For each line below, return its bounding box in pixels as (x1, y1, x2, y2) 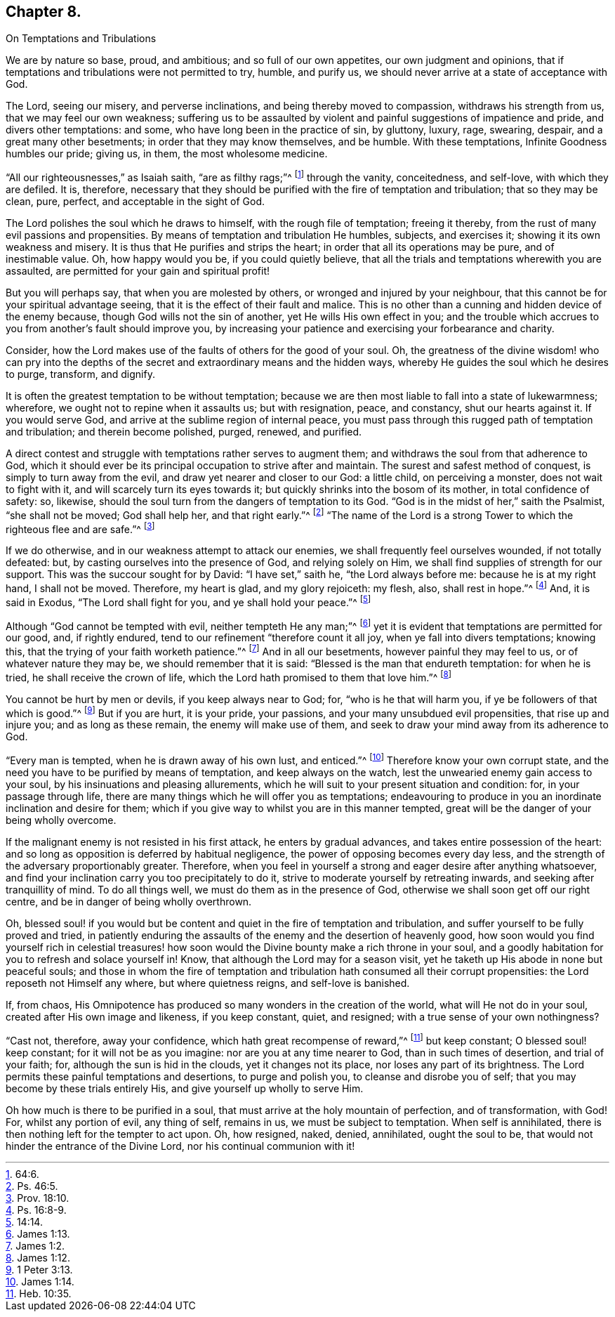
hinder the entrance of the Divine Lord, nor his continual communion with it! (6, 1139, 355, 1152)
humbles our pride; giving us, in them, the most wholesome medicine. (6, 148, 328, 160)
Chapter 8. (6, 3, 81, 20)
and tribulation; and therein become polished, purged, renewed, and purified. (6, 426, 362, 438)
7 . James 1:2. (6, 1239, 65, 1252)
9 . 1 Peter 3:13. (6, 1263, 73, 1276)
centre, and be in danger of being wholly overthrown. (6, 895, 252, 908)
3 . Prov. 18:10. (6, 1191, 70, 1204)
